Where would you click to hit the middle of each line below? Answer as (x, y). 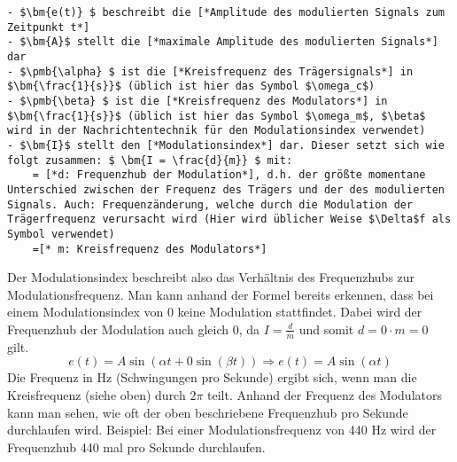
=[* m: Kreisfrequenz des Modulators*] (150, 249)
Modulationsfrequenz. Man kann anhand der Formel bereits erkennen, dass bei (221, 294)
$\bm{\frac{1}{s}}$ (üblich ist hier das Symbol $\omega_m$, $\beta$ (217, 116)
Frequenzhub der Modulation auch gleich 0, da (133, 329)
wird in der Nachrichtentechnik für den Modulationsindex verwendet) (217, 131)
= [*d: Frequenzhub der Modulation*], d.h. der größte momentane (229, 175)
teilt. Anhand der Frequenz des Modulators (325, 394)
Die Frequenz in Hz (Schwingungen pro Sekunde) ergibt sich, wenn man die (212, 377)
